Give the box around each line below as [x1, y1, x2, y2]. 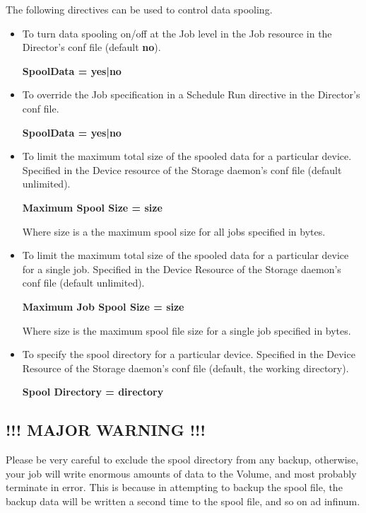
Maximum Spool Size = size [22, 200, 163, 214]
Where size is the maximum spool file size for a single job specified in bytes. [22, 323, 351, 338]
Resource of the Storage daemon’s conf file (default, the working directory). [22, 360, 349, 375]
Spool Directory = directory [22, 384, 164, 399]
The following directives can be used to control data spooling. [6, 2, 273, 16]
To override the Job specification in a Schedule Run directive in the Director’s [22, 87, 360, 102]
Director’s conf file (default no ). [22, 40, 161, 54]
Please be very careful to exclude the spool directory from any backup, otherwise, [6, 452, 359, 467]
